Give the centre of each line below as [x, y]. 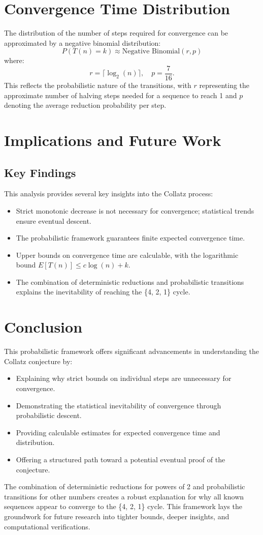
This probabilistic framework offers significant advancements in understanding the [131, 351]
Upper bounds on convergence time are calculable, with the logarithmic [127, 255]
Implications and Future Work [113, 140]
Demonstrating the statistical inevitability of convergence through [119, 405]
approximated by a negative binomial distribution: [83, 42]
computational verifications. [47, 526]
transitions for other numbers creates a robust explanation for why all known [124, 496]
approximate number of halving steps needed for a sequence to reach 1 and [121, 95]
